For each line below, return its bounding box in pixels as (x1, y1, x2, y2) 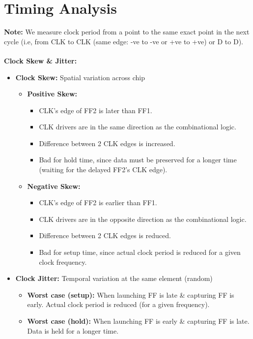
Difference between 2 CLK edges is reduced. (39, 230, 171, 241)
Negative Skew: (27, 181, 81, 191)
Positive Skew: (27, 89, 78, 99)
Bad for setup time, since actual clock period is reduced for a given (39, 247, 241, 257)
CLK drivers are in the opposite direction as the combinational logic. (39, 214, 247, 224)
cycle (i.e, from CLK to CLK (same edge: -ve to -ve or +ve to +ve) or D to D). (4, 36, 243, 46)
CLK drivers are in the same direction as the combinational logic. (39, 122, 236, 132)
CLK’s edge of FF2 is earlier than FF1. (39, 197, 157, 208)
